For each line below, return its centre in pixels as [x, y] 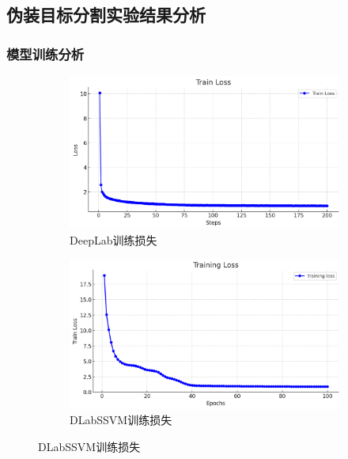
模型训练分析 [45, 53]
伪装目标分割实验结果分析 [106, 15]
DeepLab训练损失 [113, 239]
